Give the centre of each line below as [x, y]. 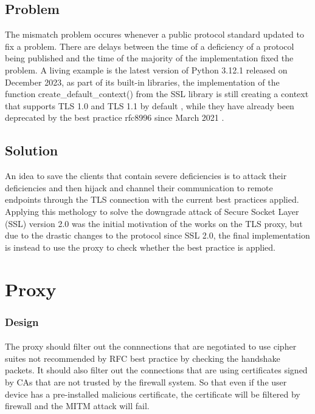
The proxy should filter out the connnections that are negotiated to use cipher [151, 346]
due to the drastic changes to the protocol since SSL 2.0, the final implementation [157, 235]
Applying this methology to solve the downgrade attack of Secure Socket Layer [152, 211]
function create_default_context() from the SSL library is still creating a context [157, 94]
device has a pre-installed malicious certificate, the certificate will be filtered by [153, 394]
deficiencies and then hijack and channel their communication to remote [139, 187]
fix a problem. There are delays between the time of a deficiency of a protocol [150, 46]
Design [22, 321]
